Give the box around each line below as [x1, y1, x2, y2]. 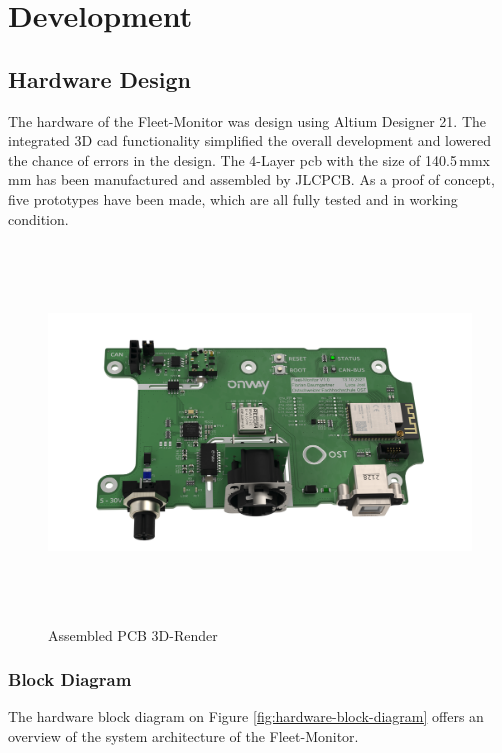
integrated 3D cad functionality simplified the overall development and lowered [8, 130, 492, 151]
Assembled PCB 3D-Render [48, 624, 218, 645]
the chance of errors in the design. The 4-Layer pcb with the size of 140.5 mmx [8, 149, 490, 170]
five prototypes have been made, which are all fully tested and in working [8, 188, 458, 209]
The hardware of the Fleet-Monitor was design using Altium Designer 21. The [8, 110, 487, 131]
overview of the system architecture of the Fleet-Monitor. [8, 726, 359, 747]
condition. [8, 208, 69, 229]
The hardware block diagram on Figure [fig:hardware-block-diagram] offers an [8, 706, 484, 727]
